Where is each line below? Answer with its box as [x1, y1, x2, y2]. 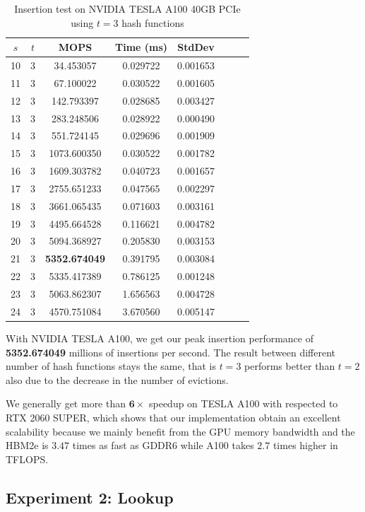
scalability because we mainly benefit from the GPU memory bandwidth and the [6, 424, 355, 438]
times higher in [273, 438, 338, 453]
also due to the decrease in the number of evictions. [6, 372, 229, 387]
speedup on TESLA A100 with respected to [148, 396, 338, 411]
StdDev [177, 40, 215, 54]
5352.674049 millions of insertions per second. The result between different [6, 344, 335, 359]
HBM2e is [6, 438, 49, 453]
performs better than [244, 359, 335, 373]
